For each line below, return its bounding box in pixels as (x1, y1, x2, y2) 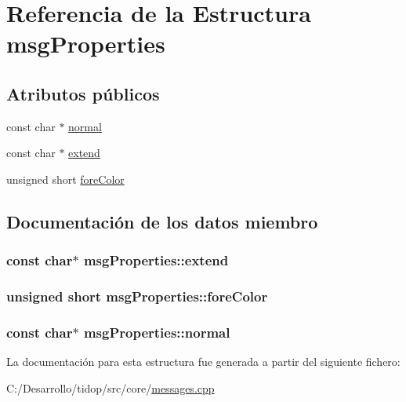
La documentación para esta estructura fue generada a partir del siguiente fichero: (6, 353, 401, 370)
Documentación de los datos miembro (6, 209, 318, 233)
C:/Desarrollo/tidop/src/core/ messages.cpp (6, 379, 215, 396)
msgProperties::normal (83, 322, 230, 342)
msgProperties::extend (83, 250, 229, 270)
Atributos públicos (6, 81, 160, 105)
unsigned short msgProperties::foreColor (6, 287, 268, 306)
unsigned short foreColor (6, 170, 125, 187)
